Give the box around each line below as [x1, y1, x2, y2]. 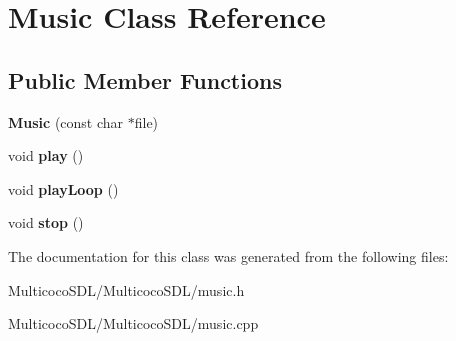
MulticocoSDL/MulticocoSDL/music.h [8, 279, 245, 300]
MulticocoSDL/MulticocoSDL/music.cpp [8, 313, 259, 334]
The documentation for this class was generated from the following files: [8, 245, 449, 266]
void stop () [8, 212, 84, 233]
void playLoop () [8, 178, 119, 199]
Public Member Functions [8, 64, 282, 95]
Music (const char [8, 111, 124, 132]
